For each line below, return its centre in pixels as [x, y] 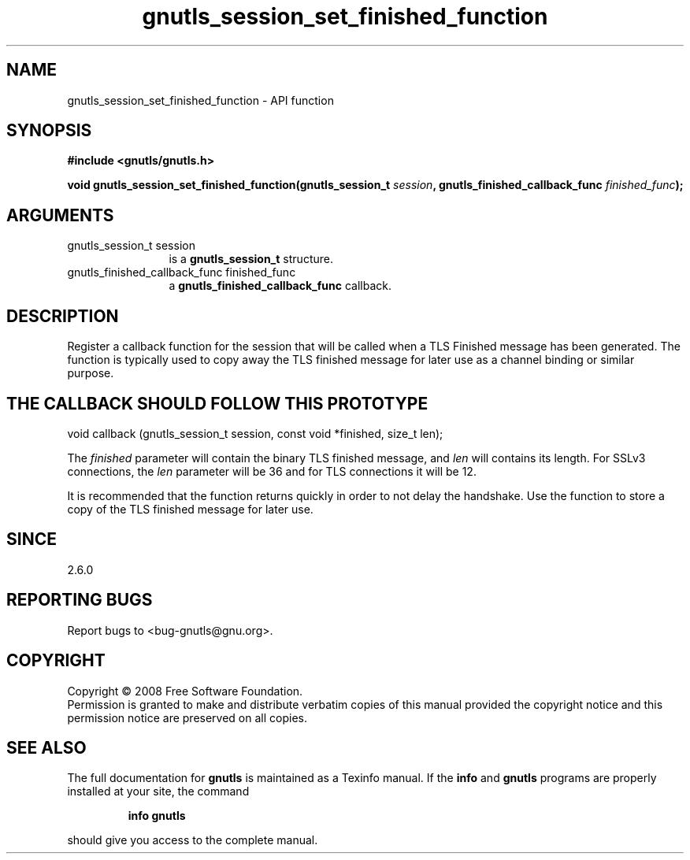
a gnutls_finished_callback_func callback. [280, 286]
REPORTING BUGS [80, 600]
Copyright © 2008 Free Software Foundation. [185, 691]
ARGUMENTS [60, 215]
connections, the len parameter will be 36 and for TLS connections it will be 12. [272, 471]
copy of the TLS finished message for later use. [190, 509]
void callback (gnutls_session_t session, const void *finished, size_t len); [255, 433]
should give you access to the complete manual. [193, 840]
